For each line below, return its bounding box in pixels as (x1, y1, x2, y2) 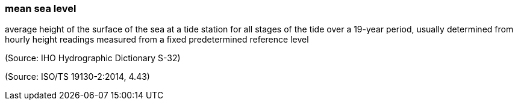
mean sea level (5, 2, 76, 14)
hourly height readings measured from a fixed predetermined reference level (5, 34, 309, 45)
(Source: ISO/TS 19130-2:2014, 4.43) (5, 71, 150, 82)
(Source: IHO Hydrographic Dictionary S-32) (5, 53, 181, 64)
